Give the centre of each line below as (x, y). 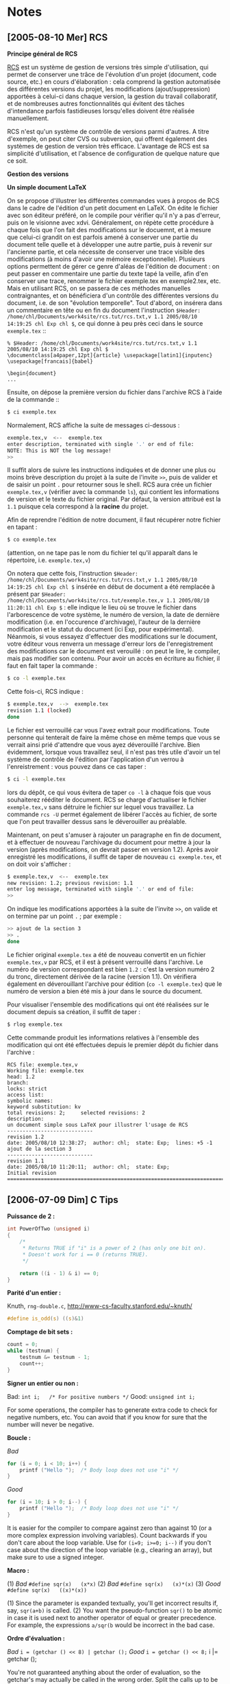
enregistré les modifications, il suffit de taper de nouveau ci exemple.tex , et (114, 857)
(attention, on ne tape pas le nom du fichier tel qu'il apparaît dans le (103, 553)
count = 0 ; (23, 1345)
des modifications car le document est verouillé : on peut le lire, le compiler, (114, 651)
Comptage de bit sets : (40, 1332)
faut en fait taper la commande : (52, 666)
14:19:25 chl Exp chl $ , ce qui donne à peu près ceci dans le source (105, 323)
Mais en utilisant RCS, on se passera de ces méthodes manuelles (99, 288)
